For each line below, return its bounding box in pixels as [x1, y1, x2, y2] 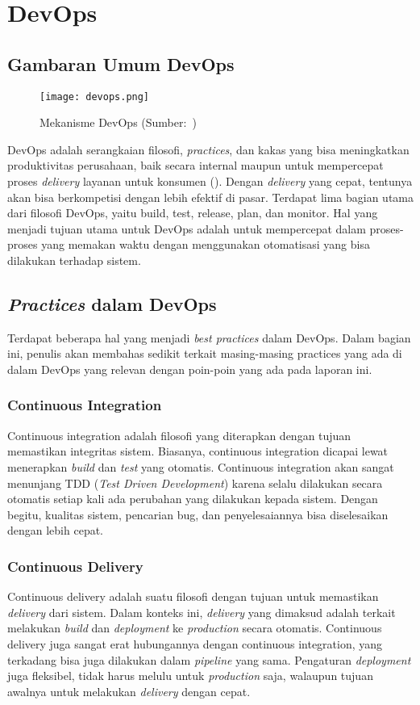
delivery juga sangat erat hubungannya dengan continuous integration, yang [7, 635, 383, 652]
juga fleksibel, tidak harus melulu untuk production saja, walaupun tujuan [7, 667, 373, 684]
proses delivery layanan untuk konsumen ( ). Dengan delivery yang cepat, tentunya [7, 173, 413, 190]
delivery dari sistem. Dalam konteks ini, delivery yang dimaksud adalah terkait [7, 603, 396, 620]
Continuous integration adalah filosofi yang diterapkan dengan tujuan [7, 426, 351, 443]
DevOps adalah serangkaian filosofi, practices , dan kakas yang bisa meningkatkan [7, 141, 410, 157]
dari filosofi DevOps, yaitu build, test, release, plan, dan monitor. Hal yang [7, 204, 378, 221]
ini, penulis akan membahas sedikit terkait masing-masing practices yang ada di [7, 345, 402, 362]
